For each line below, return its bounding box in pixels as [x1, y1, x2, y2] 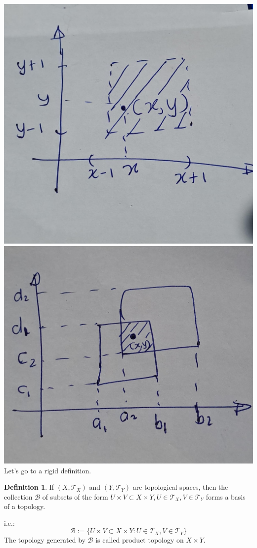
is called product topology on [95, 535, 184, 545]
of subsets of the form [42, 491, 108, 502]
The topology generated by [4, 535, 86, 545]
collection [4, 491, 33, 502]
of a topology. [4, 501, 45, 511]
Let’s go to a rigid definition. [4, 465, 91, 475]
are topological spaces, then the [132, 482, 228, 492]
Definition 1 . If [4, 482, 54, 492]
